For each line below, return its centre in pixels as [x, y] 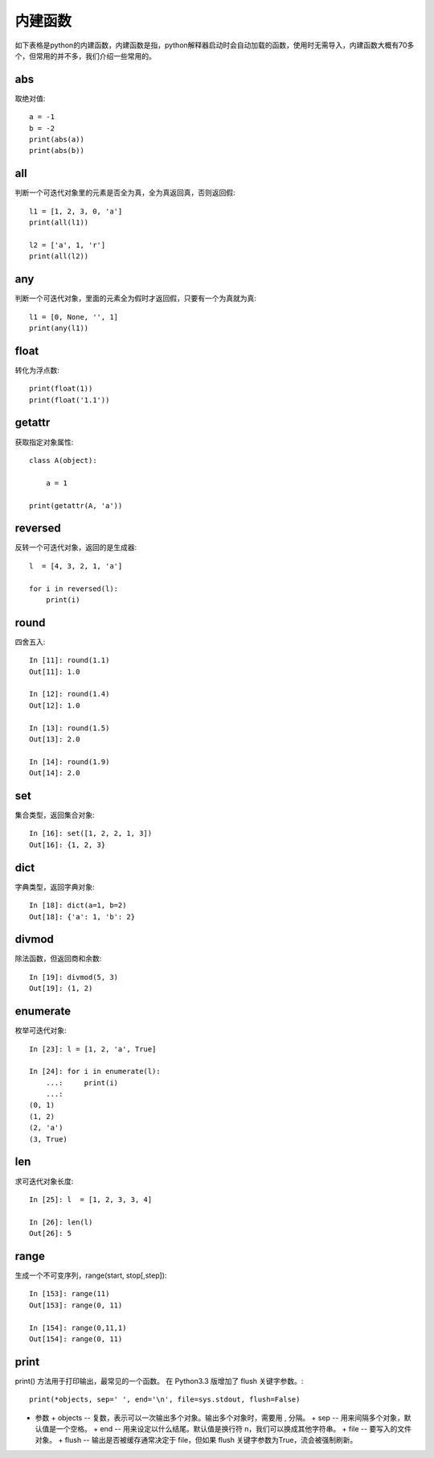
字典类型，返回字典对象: [55, 886]
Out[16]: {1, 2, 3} [68, 845]
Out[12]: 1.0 [55, 705]
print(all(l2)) [59, 256]
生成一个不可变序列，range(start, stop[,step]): [91, 1275]
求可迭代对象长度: [44, 1181]
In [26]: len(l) [61, 1222]
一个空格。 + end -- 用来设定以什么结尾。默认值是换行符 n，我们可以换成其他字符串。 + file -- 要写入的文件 [234, 1429]
